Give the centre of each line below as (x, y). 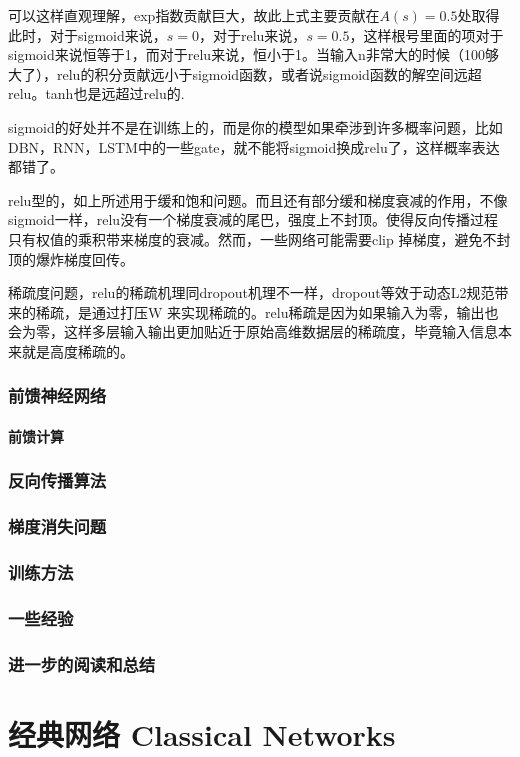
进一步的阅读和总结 (82, 663)
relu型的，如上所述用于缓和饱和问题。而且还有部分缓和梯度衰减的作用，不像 (258, 199)
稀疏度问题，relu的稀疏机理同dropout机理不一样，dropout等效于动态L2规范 (251, 292)
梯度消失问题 (57, 526)
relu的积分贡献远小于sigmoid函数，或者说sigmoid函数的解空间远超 (269, 73)
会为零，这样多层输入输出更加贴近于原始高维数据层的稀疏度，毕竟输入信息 (253, 331)
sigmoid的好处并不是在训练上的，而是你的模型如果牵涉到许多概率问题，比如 (255, 126)
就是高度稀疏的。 (77, 350)
